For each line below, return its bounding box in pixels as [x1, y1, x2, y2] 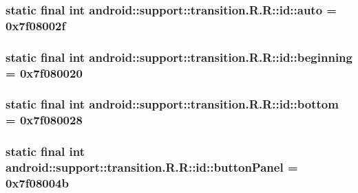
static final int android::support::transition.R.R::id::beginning [6, 48, 352, 65]
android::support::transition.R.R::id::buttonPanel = [6, 159, 298, 176]
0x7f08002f [6, 16, 66, 34]
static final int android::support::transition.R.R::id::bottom [6, 95, 339, 113]
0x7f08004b [6, 174, 69, 192]
